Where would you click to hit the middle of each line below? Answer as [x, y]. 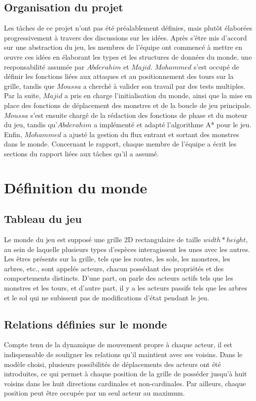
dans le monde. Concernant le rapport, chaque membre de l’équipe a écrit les [120, 144]
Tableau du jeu [43, 219]
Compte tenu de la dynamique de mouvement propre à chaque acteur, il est [118, 345]
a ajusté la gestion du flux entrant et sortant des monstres [151, 134]
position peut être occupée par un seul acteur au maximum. [94, 393]
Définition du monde [76, 187]
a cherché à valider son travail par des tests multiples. [164, 86]
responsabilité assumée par [44, 66]
